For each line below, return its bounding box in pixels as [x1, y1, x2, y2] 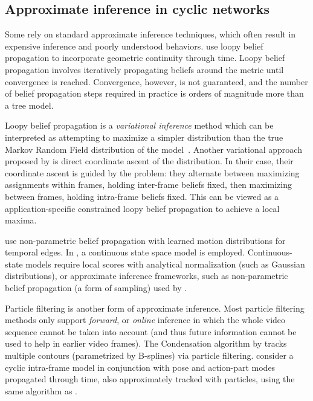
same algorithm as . [5, 384, 77, 397]
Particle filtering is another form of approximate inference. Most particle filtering [5, 301, 305, 314]
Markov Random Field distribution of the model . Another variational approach [5, 143, 302, 155]
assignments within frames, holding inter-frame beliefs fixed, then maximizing [5, 178, 292, 191]
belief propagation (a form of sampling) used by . [5, 281, 187, 294]
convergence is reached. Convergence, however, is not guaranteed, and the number [5, 75, 308, 88]
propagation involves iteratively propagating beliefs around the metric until [5, 63, 284, 75]
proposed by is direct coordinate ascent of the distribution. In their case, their [5, 155, 294, 167]
